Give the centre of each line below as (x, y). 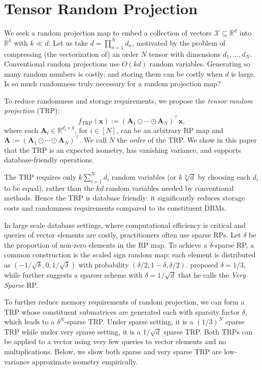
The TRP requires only (40, 176)
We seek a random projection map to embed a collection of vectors (108, 33)
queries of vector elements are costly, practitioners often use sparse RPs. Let (123, 235)
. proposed (202, 264)
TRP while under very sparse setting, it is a (72, 331)
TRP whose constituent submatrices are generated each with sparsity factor (122, 311)
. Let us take (68, 42)
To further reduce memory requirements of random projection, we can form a (124, 302)
